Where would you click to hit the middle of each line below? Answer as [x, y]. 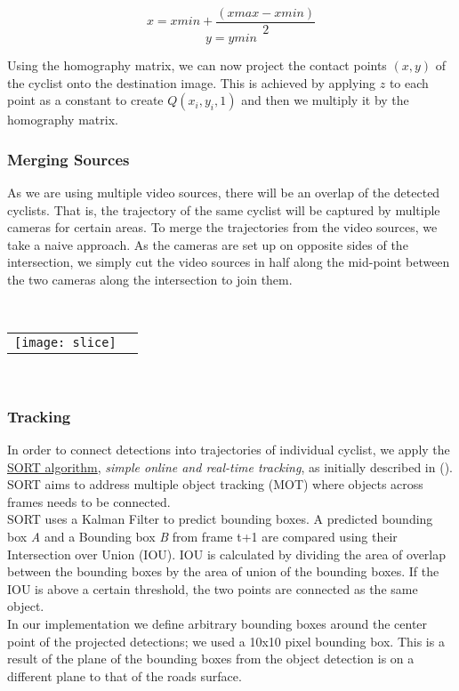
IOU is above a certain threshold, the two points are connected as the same [213, 588]
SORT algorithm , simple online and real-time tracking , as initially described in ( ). [230, 466]
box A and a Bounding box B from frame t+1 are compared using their [202, 536]
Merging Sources [68, 159]
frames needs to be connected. [89, 501]
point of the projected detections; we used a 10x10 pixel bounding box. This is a [226, 641]
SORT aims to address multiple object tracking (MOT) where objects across [215, 484]
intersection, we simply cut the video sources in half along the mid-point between [229, 262]
